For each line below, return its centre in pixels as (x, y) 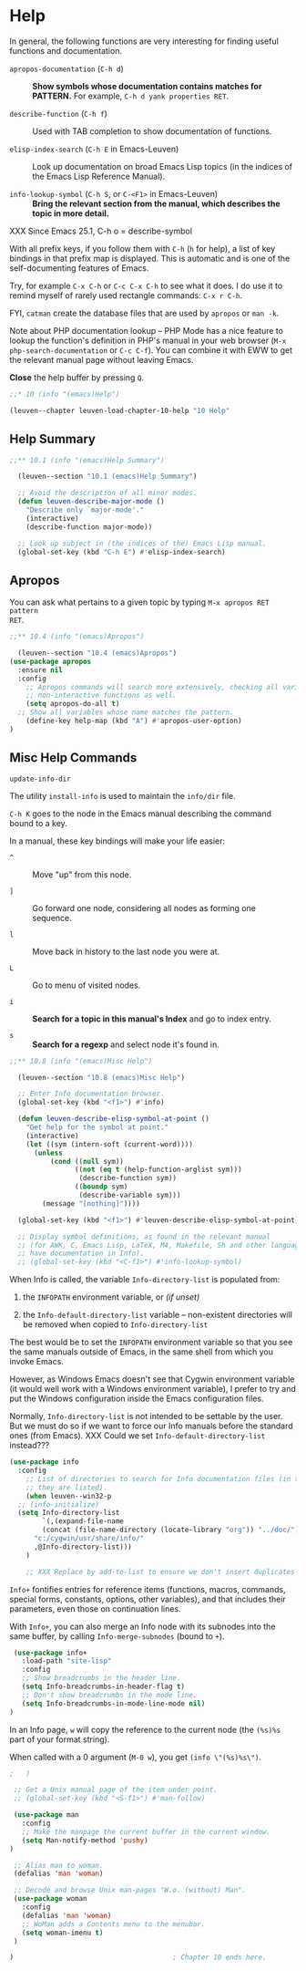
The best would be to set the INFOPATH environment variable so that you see (151, 1343)
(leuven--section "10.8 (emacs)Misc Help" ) (101, 1077)
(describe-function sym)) (128, 1178)
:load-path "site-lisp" (66, 1661)
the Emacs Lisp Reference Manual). (99, 176)
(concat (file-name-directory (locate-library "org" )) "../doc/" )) (173, 1530)
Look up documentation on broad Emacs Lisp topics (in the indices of (163, 166)
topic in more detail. (71, 213)
